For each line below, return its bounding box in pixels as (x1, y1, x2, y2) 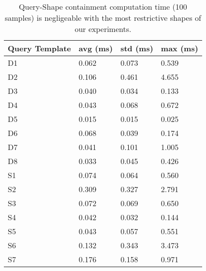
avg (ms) (78, 43, 113, 54)
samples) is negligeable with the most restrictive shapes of (4, 12, 201, 23)
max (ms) (161, 43, 198, 54)
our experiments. (74, 23, 132, 34)
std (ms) (120, 43, 153, 54)
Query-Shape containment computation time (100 (19, 1, 187, 12)
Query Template (8, 43, 71, 54)
